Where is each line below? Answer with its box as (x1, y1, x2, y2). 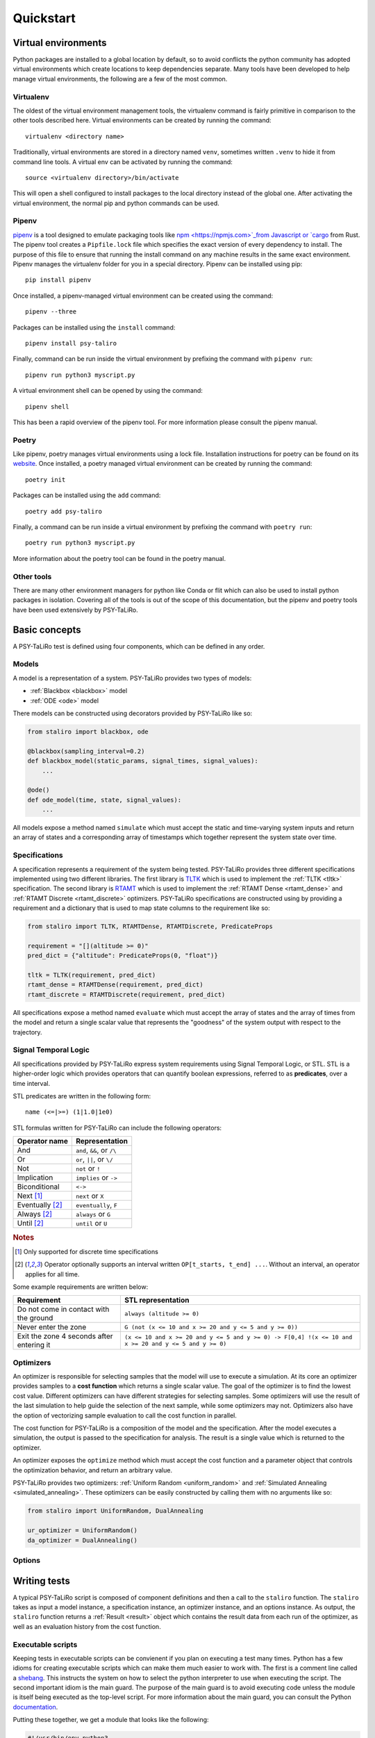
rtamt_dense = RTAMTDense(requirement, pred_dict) (27, 981, 204, 989)
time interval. (12, 1079, 51, 1087)
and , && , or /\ (75, 1146, 117, 1155)
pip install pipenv (25, 276, 92, 284)
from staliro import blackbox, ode (27, 727, 149, 736)
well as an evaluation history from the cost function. (12, 1622, 161, 1630)
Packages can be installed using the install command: (12, 323, 176, 332)
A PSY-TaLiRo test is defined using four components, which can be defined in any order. (12, 642, 265, 650)
